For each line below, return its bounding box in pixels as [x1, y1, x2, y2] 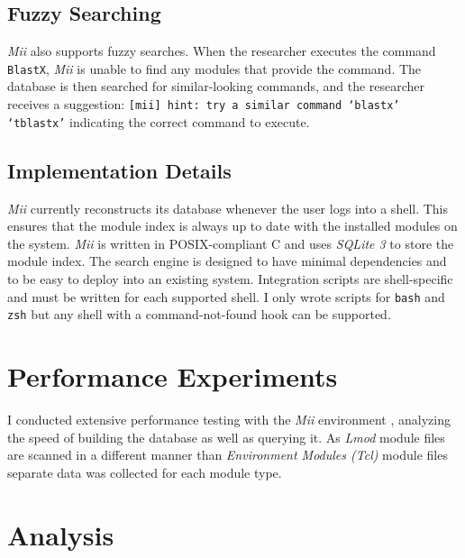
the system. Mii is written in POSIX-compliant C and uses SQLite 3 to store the [7, 233, 454, 252]
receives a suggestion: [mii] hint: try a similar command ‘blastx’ [7, 95, 400, 114]
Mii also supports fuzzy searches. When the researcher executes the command [7, 41, 436, 60]
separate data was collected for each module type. [7, 462, 282, 481]
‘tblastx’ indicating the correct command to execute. [7, 112, 310, 131]
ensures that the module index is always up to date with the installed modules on [7, 216, 458, 235]
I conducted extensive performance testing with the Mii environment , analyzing [7, 409, 451, 428]
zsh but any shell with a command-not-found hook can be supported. [7, 305, 391, 324]
